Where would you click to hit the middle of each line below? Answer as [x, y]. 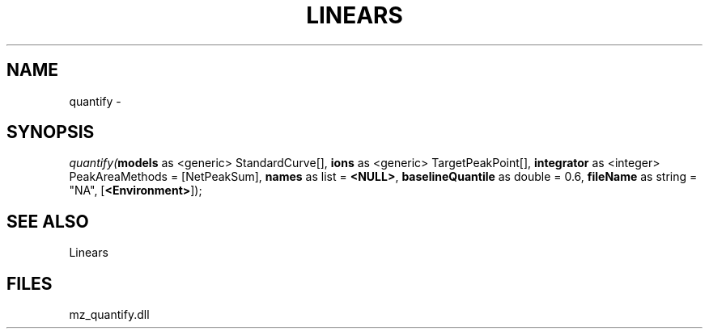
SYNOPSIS [51, 132]
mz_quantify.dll [109, 315]
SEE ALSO [48, 221]
